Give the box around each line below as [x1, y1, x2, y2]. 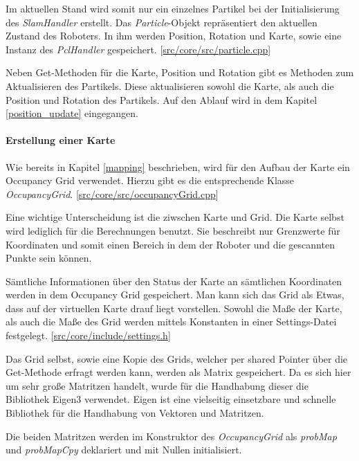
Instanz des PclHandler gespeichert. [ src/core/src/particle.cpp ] [6, 42, 271, 56]
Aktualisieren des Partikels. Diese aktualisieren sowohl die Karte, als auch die [6, 78, 334, 93]
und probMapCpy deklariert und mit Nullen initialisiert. [6, 442, 242, 457]
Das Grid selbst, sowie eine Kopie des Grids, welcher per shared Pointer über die [6, 351, 348, 365]
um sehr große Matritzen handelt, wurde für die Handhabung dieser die [6, 378, 309, 392]
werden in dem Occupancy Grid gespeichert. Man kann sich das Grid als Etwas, [6, 287, 344, 302]
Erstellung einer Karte [6, 133, 116, 147]
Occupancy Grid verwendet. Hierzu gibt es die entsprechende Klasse [6, 173, 295, 188]
